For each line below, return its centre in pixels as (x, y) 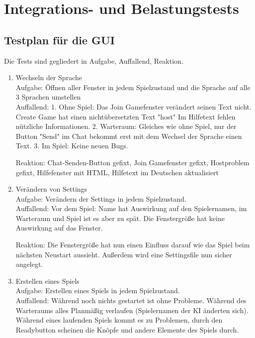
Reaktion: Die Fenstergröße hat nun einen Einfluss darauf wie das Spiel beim (133, 245)
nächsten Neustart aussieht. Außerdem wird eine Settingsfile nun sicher (124, 254)
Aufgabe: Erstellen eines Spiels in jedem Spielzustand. (98, 290)
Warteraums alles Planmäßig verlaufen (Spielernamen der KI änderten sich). (132, 310)
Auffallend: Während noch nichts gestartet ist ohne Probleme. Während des (131, 300)
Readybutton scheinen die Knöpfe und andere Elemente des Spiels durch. (127, 329)
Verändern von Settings (51, 189)
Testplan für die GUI (59, 40)
